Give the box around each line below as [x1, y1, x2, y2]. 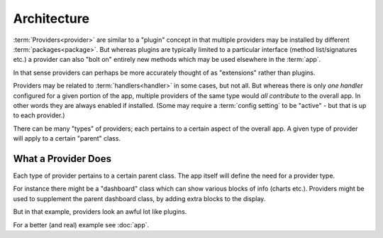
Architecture [13, 11, 90, 26]
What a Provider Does [13, 153, 111, 165]
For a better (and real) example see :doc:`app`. [13, 220, 150, 229]
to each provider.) [13, 111, 65, 120]
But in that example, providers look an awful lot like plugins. [13, 207, 187, 216]
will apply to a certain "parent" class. [13, 134, 121, 143]
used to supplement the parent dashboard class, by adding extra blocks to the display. [13, 194, 266, 202]
